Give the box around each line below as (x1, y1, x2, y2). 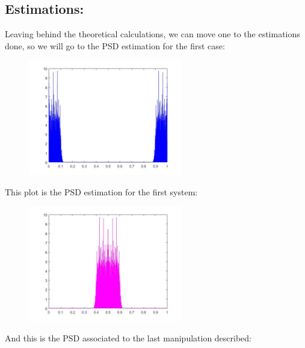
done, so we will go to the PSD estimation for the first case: (5, 39, 225, 52)
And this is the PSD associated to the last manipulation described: (5, 331, 252, 344)
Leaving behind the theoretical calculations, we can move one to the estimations (5, 28, 300, 40)
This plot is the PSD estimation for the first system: (5, 185, 198, 198)
